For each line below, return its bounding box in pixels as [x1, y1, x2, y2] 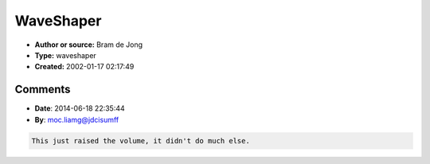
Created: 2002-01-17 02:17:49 [34, 62, 135, 72]
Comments [14, 83, 71, 96]
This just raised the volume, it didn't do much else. [31, 136, 250, 145]
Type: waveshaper [34, 50, 97, 60]
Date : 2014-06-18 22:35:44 [34, 103, 125, 113]
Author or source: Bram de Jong [34, 40, 143, 49]
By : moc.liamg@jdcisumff [34, 115, 119, 124]
